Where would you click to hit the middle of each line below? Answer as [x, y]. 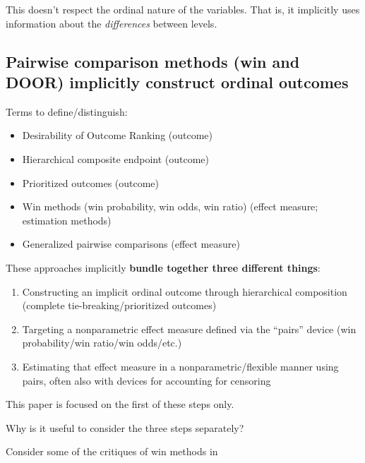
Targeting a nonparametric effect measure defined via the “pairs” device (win [189, 329]
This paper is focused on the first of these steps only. [120, 404]
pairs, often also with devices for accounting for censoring [146, 380]
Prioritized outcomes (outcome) [91, 182]
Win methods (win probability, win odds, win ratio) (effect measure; [170, 206]
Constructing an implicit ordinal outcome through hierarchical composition [185, 291]
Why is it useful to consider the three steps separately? [125, 427]
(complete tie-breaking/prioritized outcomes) [119, 305]
